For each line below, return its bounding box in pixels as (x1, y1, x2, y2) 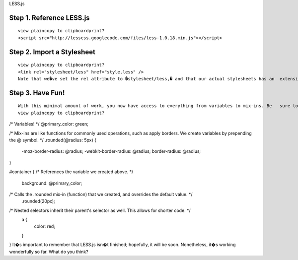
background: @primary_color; (21, 180, 82, 186)
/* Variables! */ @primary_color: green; (9, 121, 89, 127)
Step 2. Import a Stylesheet (9, 48, 95, 56)
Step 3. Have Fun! (9, 88, 65, 97)
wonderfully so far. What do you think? (9, 249, 89, 255)
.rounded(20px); (21, 198, 56, 204)
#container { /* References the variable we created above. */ (9, 169, 134, 175)
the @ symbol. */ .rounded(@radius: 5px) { (9, 137, 97, 143)
